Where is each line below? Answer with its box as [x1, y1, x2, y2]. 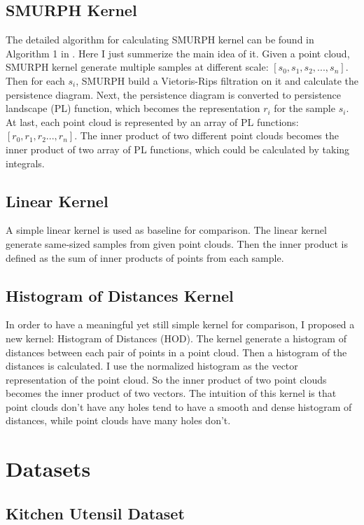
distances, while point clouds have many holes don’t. [6, 413, 231, 428]
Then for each [6, 73, 65, 87]
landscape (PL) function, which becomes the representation [6, 101, 260, 115]
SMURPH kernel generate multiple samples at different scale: [6, 59, 269, 74]
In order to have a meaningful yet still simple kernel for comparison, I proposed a [6, 317, 355, 332]
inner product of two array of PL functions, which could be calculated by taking [6, 141, 350, 156]
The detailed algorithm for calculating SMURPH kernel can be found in [6, 32, 314, 47]
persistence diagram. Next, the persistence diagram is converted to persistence [6, 87, 342, 101]
